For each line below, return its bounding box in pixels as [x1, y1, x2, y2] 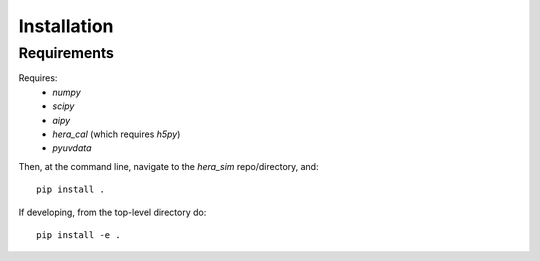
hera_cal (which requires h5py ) [52, 128, 181, 140]
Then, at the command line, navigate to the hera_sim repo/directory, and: [18, 160, 319, 172]
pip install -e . [36, 229, 121, 240]
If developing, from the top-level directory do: [18, 206, 207, 218]
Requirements [18, 44, 115, 62]
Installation [18, 15, 114, 37]
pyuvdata [52, 142, 92, 154]
